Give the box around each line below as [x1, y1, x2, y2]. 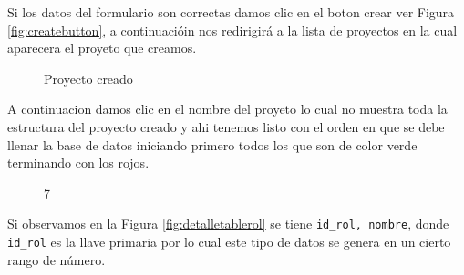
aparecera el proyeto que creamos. [7, 38, 197, 57]
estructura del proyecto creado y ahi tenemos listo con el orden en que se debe [7, 117, 445, 136]
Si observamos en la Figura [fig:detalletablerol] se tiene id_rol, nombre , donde [7, 214, 449, 233]
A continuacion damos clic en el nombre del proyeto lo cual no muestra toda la [7, 99, 448, 118]
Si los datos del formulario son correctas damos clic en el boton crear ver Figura [7, 3, 455, 21]
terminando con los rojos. [7, 153, 150, 172]
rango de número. [7, 250, 106, 269]
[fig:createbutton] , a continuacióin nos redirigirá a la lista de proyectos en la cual [7, 20, 458, 39]
